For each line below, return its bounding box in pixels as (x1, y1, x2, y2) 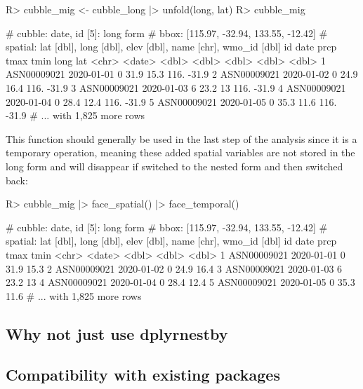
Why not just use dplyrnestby (6, 322, 228, 344)
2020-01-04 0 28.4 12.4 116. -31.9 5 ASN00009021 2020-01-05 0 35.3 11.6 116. (6, 94, 337, 109)
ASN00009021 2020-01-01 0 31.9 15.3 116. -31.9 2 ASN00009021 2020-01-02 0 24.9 (6, 67, 358, 81)
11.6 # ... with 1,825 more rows (6, 288, 142, 303)
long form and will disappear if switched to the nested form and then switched (6, 158, 343, 173)
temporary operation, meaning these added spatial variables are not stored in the (6, 145, 355, 160)
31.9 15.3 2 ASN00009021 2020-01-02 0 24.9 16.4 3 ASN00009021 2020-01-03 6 (6, 261, 343, 275)
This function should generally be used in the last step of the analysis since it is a (6, 131, 357, 146)
